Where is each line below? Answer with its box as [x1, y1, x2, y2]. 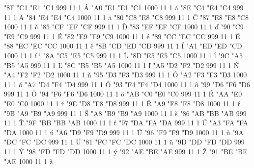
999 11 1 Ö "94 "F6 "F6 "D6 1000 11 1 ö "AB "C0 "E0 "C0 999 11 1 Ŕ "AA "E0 [4, 89, 242, 99]
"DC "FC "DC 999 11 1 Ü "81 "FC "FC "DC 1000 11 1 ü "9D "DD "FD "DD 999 [4, 137, 245, 147]
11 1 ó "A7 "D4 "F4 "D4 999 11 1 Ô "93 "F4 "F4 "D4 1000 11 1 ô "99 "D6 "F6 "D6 [4, 79, 250, 89]
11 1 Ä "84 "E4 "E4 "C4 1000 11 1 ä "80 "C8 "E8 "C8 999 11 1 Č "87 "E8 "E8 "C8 [4, 12, 249, 22]
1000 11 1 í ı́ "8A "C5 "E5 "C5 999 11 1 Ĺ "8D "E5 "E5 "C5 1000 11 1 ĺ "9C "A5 [4, 50, 243, 60]
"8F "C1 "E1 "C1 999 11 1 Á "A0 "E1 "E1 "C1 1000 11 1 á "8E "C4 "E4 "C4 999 [4, 2, 244, 12]
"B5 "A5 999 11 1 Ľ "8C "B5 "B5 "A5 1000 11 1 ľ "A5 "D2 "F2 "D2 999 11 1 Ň [4, 60, 239, 70]
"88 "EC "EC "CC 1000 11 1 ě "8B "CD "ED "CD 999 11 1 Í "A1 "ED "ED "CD [4, 41, 242, 51]
